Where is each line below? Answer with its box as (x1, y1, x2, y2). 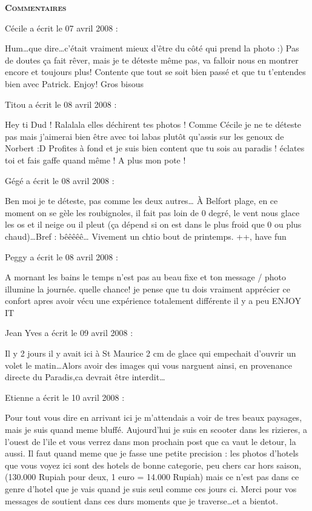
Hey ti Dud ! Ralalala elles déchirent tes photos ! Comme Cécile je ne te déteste (5, 118, 302, 131)
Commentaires (5, 1, 67, 13)
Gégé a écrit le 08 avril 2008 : (5, 174, 115, 186)
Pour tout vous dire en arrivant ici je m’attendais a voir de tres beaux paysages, (5, 411, 302, 424)
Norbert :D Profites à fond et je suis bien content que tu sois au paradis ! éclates (5, 142, 305, 154)
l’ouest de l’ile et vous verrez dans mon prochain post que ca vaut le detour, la (5, 435, 296, 447)
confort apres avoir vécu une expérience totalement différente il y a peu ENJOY (5, 294, 302, 307)
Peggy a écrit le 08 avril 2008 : (5, 250, 118, 263)
